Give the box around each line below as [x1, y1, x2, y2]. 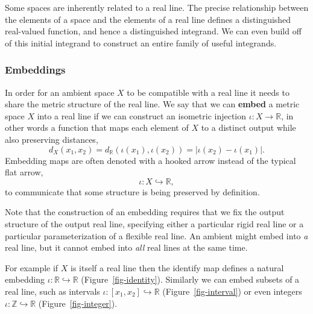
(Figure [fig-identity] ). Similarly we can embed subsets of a [81, 273, 300, 286]
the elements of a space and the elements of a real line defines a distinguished [5, 13, 291, 25]
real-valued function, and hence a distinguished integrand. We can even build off [5, 25, 302, 37]
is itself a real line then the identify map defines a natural [71, 261, 284, 274]
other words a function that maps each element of [5, 121, 189, 134]
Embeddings [5, 62, 66, 77]
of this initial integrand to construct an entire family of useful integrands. [5, 36, 277, 49]
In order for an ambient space [5, 86, 115, 98]
